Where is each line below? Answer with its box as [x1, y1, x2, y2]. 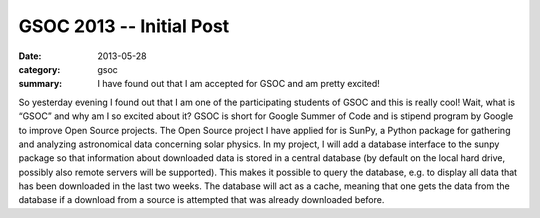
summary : [18, 78, 63, 90]
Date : [18, 50, 42, 62]
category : [18, 63, 61, 75]
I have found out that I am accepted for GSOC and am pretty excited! [97, 78, 380, 90]
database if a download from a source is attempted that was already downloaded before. [18, 194, 385, 206]
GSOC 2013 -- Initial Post [18, 15, 230, 37]
